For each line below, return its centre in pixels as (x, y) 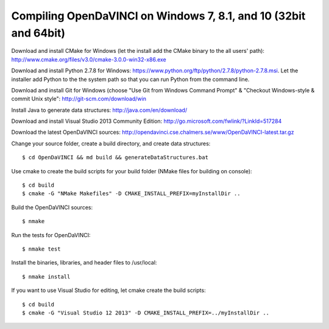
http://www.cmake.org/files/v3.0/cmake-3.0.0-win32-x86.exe (89, 59)
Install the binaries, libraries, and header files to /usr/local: (84, 263)
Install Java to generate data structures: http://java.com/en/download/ (99, 110)
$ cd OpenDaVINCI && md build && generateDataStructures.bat (115, 158)
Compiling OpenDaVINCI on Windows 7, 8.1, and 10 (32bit (158, 16)
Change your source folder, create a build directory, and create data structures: (111, 144)
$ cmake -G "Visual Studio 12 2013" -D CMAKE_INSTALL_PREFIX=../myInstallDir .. (146, 313)
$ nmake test (41, 249)
